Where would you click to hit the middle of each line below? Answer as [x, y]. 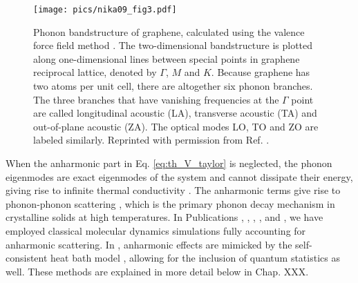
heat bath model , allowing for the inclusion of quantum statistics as [195, 258]
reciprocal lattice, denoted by [95, 72]
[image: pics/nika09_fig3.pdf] [105, 10]
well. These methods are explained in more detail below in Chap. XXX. [157, 271]
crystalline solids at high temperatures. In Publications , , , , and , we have [164, 217]
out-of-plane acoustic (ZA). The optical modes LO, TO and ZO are [176, 126]
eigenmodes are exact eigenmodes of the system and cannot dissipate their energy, [179, 176]
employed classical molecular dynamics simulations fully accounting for [156, 230]
